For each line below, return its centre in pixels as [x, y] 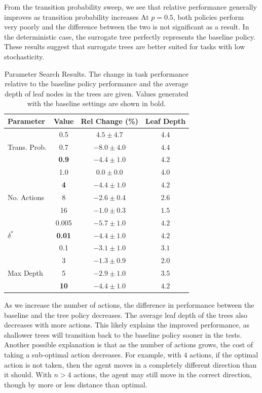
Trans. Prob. [27, 146]
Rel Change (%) [109, 121]
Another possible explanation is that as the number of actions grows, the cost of [129, 345]
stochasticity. [24, 56]
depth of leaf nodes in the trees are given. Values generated [97, 93]
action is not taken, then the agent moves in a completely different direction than [130, 364]
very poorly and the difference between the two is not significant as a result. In [127, 27]
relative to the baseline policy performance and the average [97, 84]
